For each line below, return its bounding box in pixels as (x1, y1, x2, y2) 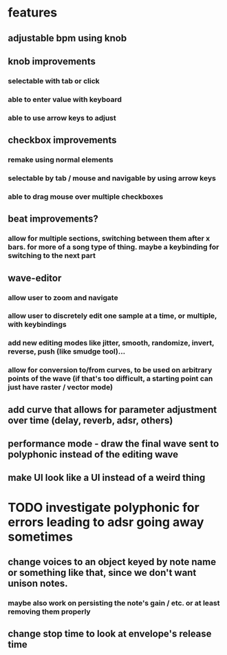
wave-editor (8, 272, 62, 283)
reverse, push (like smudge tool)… (8, 347, 126, 356)
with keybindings (8, 320, 67, 330)
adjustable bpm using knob (8, 32, 127, 44)
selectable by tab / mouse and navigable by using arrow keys (8, 173, 216, 183)
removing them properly (8, 607, 91, 616)
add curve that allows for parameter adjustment (8, 404, 217, 416)
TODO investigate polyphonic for (8, 500, 200, 515)
